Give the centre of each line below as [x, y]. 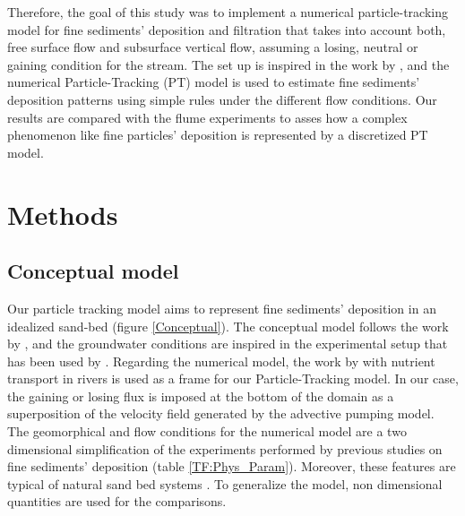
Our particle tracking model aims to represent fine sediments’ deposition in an [222, 308]
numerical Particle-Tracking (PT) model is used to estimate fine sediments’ [214, 82]
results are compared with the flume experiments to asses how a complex [207, 117]
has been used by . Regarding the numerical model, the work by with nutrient [221, 361]
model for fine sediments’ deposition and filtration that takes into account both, [227, 29]
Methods [63, 214]
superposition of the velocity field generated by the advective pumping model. [221, 413]
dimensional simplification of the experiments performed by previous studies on [225, 448]
